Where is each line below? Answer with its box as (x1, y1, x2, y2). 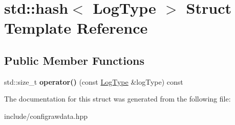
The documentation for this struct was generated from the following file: (4, 93, 231, 104)
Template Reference (4, 17, 148, 38)
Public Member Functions (4, 52, 144, 68)
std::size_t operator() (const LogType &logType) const (4, 76, 183, 87)
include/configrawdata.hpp (4, 110, 88, 121)
